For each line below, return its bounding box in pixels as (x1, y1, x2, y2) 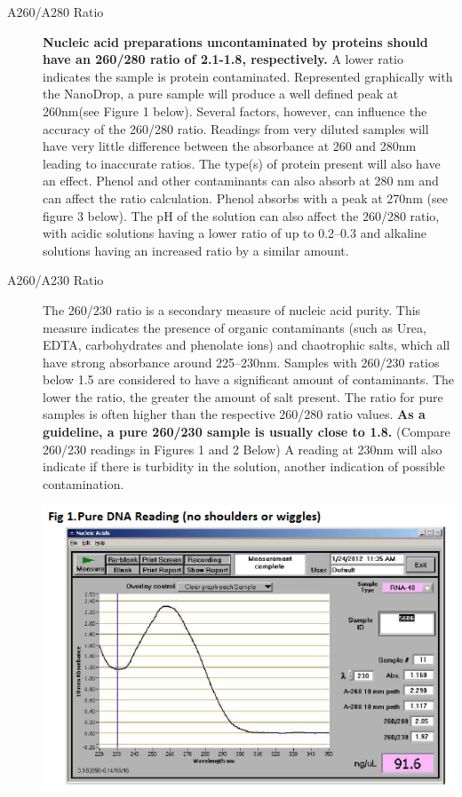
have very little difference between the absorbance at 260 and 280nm (43, 137, 417, 155)
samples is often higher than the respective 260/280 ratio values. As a (43, 405, 426, 423)
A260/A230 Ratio (7, 271, 104, 289)
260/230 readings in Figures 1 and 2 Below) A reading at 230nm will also (43, 439, 442, 458)
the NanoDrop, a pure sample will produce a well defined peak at (43, 84, 399, 103)
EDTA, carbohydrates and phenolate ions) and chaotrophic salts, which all (43, 335, 450, 354)
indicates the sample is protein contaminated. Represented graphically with (43, 67, 453, 85)
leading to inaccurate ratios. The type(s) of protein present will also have (43, 154, 441, 172)
